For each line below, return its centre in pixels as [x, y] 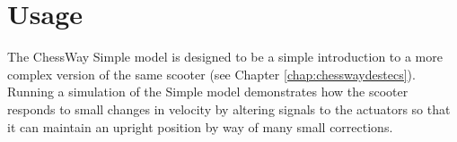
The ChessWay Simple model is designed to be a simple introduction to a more [225, 57]
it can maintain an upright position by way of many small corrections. [200, 126]
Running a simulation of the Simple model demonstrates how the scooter [208, 92]
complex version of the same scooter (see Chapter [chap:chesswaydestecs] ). [211, 74]
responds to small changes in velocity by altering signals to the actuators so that [229, 109]
